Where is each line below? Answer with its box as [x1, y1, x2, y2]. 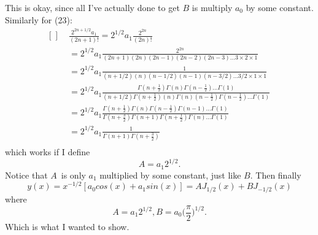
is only [61, 168, 86, 181]
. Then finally [250, 168, 301, 181]
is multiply [192, 1, 233, 13]
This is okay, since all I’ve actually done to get [5, 1, 180, 13]
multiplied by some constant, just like [99, 168, 241, 181]
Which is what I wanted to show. [5, 220, 130, 233]
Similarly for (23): [5, 13, 72, 26]
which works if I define [5, 145, 90, 158]
